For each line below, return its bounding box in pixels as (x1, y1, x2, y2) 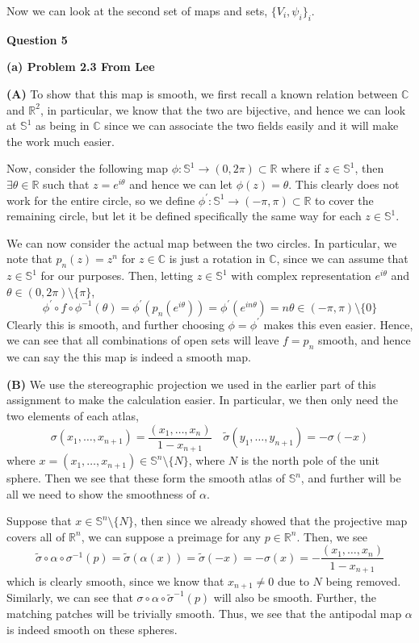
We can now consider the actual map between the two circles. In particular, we (6, 234, 397, 251)
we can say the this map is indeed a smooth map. (6, 349, 251, 365)
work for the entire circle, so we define (6, 191, 195, 208)
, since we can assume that (276, 250, 409, 267)
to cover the (315, 191, 374, 208)
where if (281, 160, 321, 177)
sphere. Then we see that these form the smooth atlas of (6, 470, 285, 486)
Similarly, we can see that (6, 589, 133, 606)
